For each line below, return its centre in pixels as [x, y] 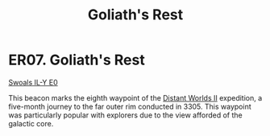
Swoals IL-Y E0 [33, 82]
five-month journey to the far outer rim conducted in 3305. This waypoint [130, 106]
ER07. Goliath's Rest [77, 60]
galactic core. [31, 123]
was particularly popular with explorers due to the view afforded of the [126, 115]
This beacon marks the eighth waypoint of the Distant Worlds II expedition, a [135, 97]
